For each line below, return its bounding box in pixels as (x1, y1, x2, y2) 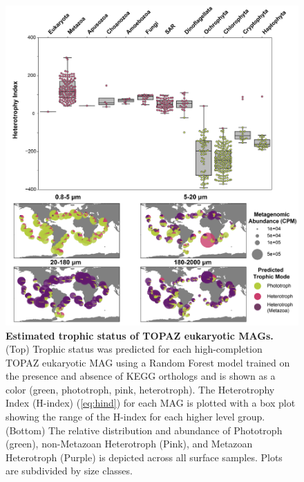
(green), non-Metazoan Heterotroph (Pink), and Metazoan (6, 436, 253, 451)
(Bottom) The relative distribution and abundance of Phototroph (6, 423, 283, 437)
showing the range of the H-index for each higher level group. (6, 409, 265, 424)
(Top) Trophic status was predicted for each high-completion (6, 342, 263, 356)
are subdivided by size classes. (6, 463, 133, 478)
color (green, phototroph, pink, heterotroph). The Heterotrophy (6, 382, 275, 396)
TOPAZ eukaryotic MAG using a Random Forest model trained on (6, 355, 290, 369)
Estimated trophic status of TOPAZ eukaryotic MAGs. (6, 328, 274, 342)
